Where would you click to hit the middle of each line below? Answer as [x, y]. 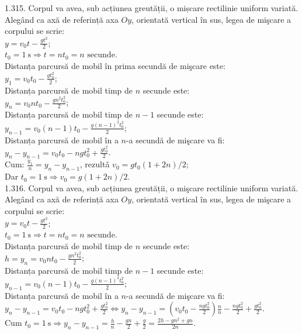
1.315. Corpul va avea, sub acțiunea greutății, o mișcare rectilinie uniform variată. [152, 8]
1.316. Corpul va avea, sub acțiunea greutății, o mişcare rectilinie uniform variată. [152, 187]
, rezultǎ [95, 164]
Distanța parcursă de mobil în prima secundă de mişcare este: [115, 66]
